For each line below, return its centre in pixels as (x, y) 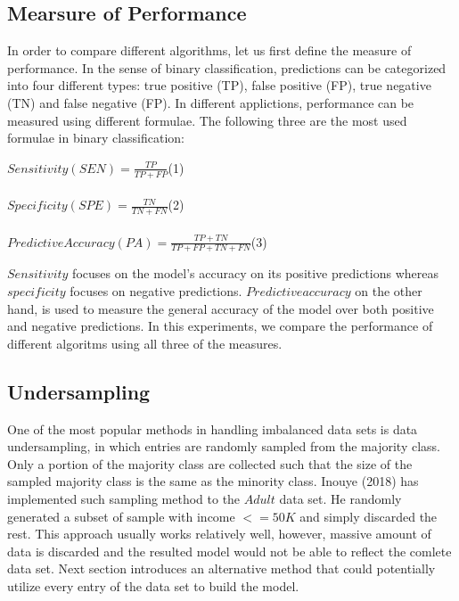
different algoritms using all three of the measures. (145, 343)
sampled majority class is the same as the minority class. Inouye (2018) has (213, 481)
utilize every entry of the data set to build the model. (153, 585)
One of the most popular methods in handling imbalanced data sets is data (213, 428)
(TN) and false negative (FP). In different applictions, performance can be (211, 102)
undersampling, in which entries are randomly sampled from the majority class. (224, 446)
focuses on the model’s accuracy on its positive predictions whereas (255, 273)
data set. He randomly (340, 498)
